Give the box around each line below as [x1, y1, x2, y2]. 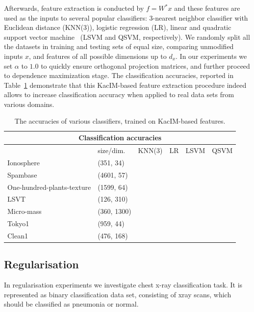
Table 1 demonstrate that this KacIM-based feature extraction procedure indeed [4, 79, 247, 90]
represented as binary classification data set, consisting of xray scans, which [4, 289, 231, 299]
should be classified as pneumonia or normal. [4, 299, 139, 309]
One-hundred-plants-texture [7, 182, 91, 192]
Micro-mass [7, 206, 42, 216]
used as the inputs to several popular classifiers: [4, 12, 147, 23]
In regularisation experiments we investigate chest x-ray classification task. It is [4, 280, 243, 290]
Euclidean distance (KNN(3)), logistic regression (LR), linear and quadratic [4, 22, 231, 32]
